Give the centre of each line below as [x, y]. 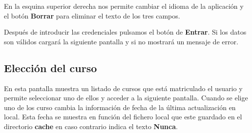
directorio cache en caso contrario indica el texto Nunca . [91, 126]
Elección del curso [51, 67]
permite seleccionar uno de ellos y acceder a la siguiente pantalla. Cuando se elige [126, 98]
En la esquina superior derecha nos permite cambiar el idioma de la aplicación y [124, 6]
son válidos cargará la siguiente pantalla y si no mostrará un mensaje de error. [121, 41]
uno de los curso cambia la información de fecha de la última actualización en [120, 107]
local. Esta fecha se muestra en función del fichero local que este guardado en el [123, 117]
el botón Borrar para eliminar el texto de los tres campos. [92, 15]
